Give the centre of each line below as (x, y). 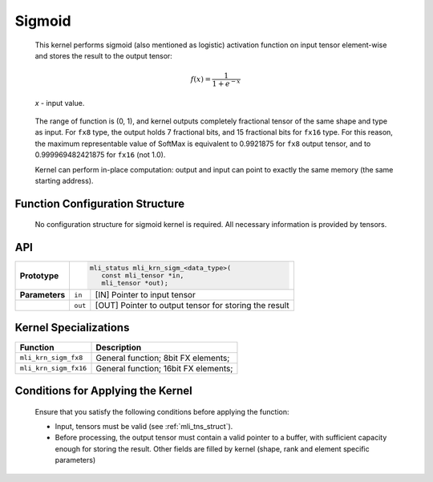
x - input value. (60, 103)
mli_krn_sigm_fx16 (53, 369)
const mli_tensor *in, (143, 275)
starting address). (64, 180)
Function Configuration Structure (99, 203)
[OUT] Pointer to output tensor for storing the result (192, 306)
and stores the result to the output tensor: (103, 55)
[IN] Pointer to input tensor (145, 295)
